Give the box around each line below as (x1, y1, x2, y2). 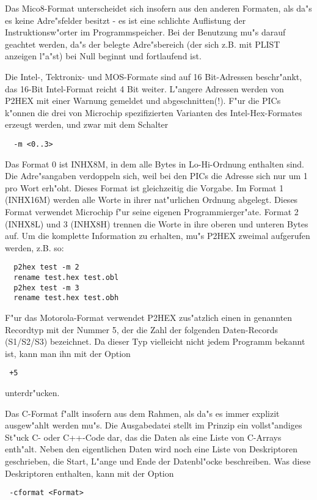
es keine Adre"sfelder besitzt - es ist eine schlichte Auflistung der (5, 13, 246, 26)
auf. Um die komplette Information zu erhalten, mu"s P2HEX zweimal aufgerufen (5, 229, 310, 242)
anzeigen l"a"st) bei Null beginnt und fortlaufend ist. (5, 50, 202, 62)
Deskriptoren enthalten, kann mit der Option (5, 466, 174, 479)
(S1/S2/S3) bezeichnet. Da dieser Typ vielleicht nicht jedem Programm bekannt (5, 335, 305, 348)
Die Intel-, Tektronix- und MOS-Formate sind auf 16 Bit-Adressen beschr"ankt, (5, 70, 302, 83)
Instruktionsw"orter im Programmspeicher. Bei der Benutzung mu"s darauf (5, 26, 286, 39)
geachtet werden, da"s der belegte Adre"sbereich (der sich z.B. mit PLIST (5, 37, 280, 50)
